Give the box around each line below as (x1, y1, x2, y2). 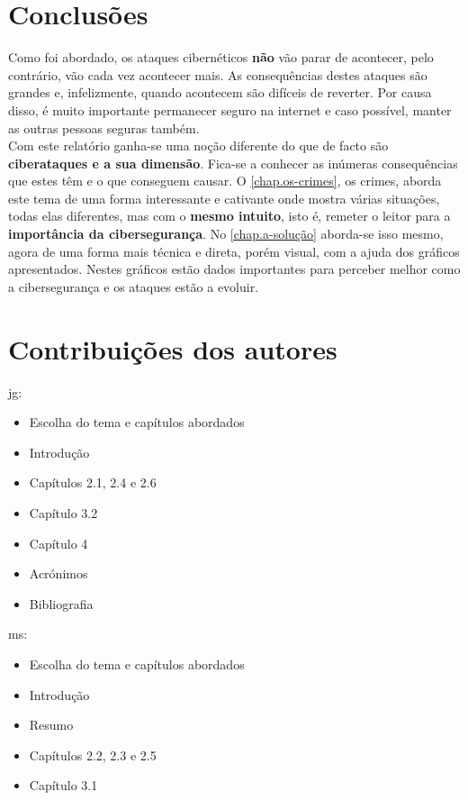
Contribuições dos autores (8, 330, 337, 367)
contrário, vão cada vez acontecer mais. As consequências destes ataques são (8, 65, 427, 84)
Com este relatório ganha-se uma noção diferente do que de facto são (8, 136, 389, 155)
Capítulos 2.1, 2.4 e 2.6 (29, 473, 157, 492)
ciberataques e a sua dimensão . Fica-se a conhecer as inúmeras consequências (8, 153, 458, 172)
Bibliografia (29, 594, 94, 613)
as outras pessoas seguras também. (8, 118, 200, 137)
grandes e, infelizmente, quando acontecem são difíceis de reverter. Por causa (8, 83, 432, 102)
